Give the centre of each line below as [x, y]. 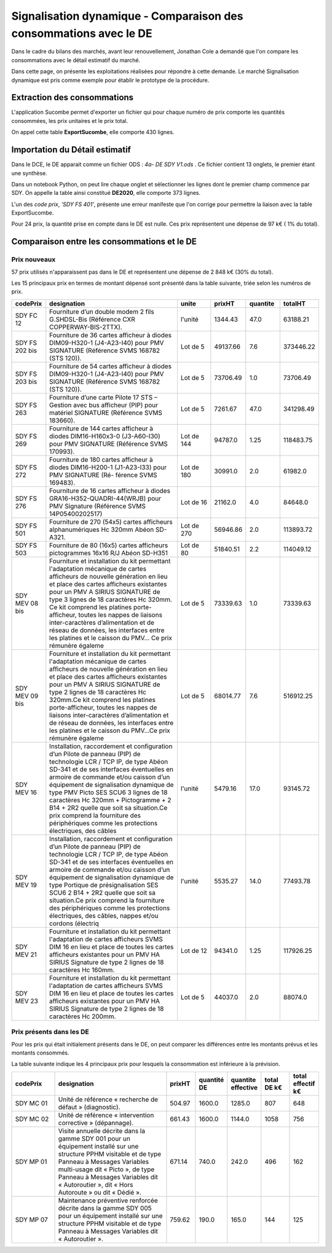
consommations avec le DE [82, 33]
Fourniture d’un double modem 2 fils [102, 312]
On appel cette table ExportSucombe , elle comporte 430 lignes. [93, 132]
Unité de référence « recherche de [108, 1099]
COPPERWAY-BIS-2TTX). [86, 327]
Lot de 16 [194, 502]
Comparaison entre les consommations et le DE [104, 242]
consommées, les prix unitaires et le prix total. [70, 121]
